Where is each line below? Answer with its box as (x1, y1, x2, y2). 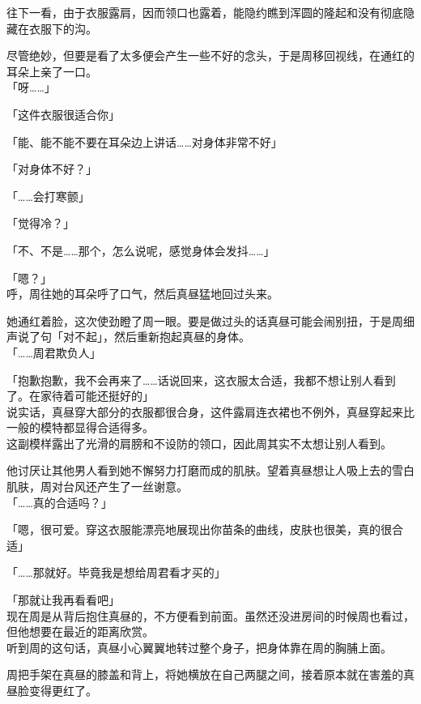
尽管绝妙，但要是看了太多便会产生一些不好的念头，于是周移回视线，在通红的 (6, 47, 415, 64)
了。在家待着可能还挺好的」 (6, 387, 154, 404)
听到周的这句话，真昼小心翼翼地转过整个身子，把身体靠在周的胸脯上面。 (6, 638, 392, 655)
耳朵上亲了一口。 (6, 62, 97, 79)
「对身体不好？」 (6, 160, 97, 177)
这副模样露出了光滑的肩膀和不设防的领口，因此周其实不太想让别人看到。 (6, 434, 392, 451)
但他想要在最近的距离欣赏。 (6, 623, 154, 640)
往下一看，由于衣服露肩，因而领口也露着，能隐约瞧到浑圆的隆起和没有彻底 (6, 4, 403, 20)
